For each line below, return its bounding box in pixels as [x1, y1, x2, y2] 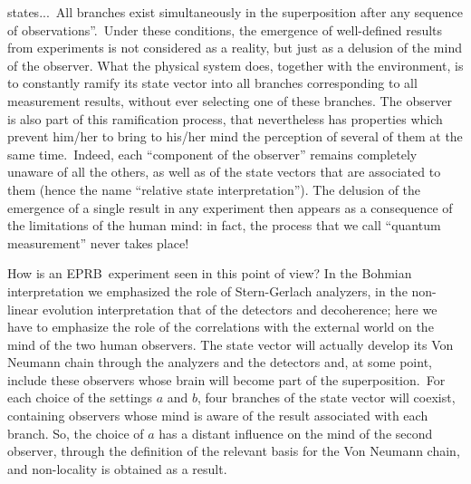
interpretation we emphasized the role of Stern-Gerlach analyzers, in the [7, 281, 408, 300]
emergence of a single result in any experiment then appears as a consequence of [7, 198, 453, 217]
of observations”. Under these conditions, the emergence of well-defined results [7, 20, 443, 39]
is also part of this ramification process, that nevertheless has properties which [7, 109, 443, 128]
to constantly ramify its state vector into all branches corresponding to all [7, 73, 418, 92]
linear [7, 299, 39, 318]
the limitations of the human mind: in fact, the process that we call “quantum [7, 216, 441, 235]
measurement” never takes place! [7, 233, 189, 252]
